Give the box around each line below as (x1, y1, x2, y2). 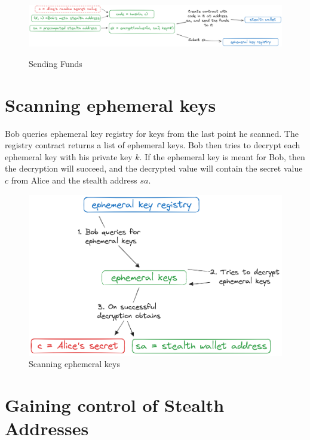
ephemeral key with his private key (5, 150, 133, 163)
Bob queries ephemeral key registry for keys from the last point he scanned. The (5, 127, 299, 139)
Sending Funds (29, 57, 82, 69)
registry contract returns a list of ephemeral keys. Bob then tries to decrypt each (5, 139, 300, 151)
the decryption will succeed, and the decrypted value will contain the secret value (5, 162, 303, 175)
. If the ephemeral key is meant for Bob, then (139, 150, 305, 163)
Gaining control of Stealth (5, 393, 225, 417)
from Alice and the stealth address (11, 174, 137, 187)
